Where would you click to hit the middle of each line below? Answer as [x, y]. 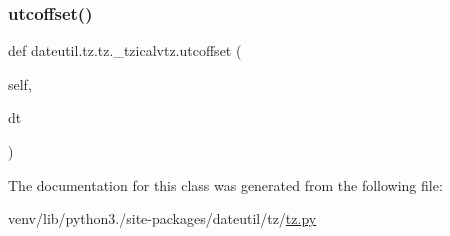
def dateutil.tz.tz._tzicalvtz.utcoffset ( [125, 50]
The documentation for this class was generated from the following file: [225, 184]
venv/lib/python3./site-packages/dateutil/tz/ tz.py [162, 218]
